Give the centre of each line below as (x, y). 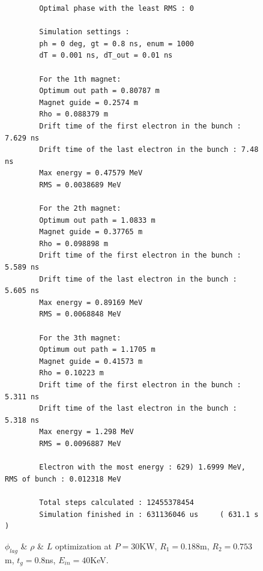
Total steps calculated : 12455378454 (116, 502)
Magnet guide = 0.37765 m (91, 232)
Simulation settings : (84, 32)
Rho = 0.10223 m (71, 373)
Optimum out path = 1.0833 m (97, 220)
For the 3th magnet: (80, 338)
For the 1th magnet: (80, 79)
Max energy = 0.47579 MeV (91, 173)
